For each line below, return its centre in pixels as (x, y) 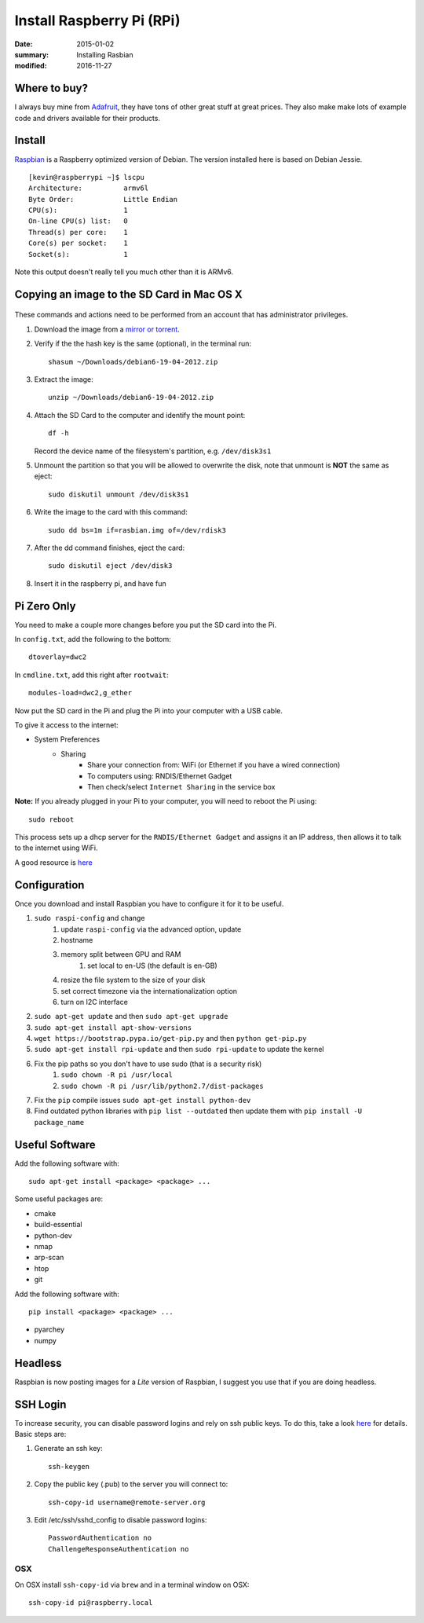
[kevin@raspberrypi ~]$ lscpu (87, 177)
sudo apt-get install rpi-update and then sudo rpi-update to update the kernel (179, 1050)
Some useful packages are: (59, 1199)
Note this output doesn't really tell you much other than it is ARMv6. (124, 272)
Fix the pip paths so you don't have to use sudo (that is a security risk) (148, 1064)
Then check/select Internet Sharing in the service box (181, 786)
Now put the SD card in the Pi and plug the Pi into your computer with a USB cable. (148, 710)
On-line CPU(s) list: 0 (79, 221)
